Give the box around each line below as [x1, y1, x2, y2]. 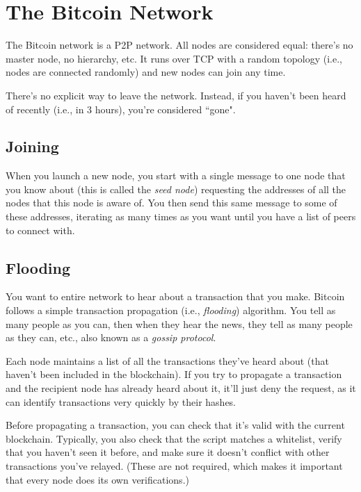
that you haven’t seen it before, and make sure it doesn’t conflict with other [6, 445, 330, 459]
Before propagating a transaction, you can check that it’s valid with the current [6, 418, 345, 432]
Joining [6, 136, 59, 157]
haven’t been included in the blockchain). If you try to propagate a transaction [6, 367, 342, 382]
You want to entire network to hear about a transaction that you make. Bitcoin [6, 289, 345, 304]
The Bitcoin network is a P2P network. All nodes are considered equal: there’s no [6, 38, 353, 52]
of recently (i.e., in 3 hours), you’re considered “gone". [6, 101, 236, 116]
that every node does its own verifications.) [6, 472, 189, 486]
